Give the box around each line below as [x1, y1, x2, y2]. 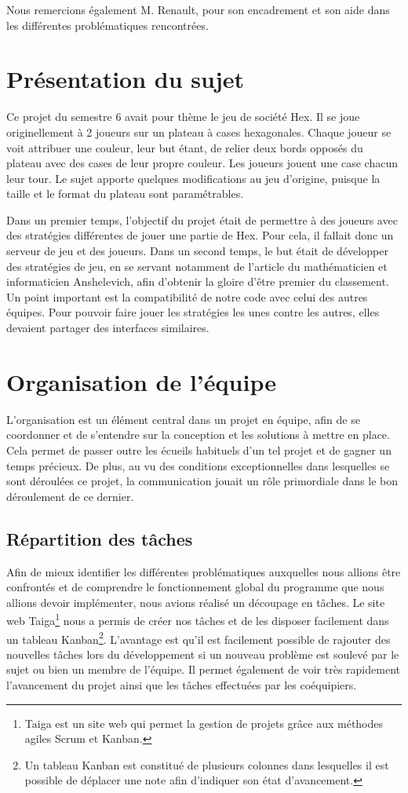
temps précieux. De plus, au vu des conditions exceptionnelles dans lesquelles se [6, 457, 390, 473]
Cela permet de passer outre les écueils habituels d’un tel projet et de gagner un [6, 441, 392, 458]
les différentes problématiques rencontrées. [6, 16, 209, 33]
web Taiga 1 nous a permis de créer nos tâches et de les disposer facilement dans [6, 610, 389, 628]
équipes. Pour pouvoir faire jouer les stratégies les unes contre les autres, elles [6, 304, 380, 320]
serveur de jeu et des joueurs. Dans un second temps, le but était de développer [6, 243, 388, 259]
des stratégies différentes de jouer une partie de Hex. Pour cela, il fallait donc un [6, 227, 394, 243]
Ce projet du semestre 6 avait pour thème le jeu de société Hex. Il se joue [6, 108, 360, 125]
